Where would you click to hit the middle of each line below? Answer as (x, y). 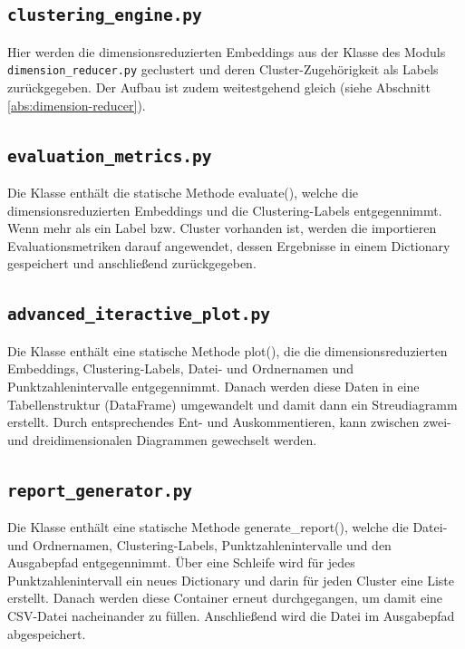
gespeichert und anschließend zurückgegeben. (132, 263)
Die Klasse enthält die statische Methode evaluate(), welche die (183, 192)
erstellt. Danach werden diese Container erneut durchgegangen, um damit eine (225, 598)
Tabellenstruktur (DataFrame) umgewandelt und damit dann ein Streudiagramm (232, 404)
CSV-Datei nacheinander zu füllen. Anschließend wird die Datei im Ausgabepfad (231, 616)
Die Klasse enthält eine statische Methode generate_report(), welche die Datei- (228, 527)
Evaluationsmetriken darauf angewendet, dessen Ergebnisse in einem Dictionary (229, 245)
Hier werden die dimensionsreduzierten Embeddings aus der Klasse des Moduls (227, 51)
